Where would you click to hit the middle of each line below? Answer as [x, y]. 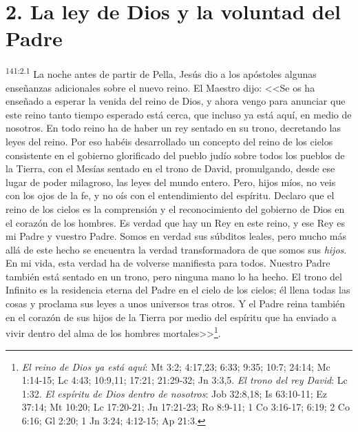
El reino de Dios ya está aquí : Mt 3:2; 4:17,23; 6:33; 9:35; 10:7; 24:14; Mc [176, 366]
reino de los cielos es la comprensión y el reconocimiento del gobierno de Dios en [175, 208]
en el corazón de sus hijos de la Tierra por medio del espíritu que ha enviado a [171, 317]
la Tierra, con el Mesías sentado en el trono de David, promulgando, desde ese [170, 168]
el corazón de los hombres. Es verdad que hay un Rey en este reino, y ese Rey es [176, 222]
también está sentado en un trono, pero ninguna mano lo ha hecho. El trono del [174, 276]
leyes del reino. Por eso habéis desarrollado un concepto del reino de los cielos [169, 141]
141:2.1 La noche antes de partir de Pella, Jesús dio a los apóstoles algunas [161, 73]
